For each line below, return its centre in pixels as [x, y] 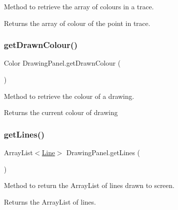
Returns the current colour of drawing [61, 112]
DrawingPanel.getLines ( [103, 152]
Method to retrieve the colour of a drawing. [69, 96]
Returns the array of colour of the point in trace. [77, 23]
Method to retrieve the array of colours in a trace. [79, 6]
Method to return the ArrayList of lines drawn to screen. [89, 185]
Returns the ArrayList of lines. [50, 201]
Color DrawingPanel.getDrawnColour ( [62, 63]
